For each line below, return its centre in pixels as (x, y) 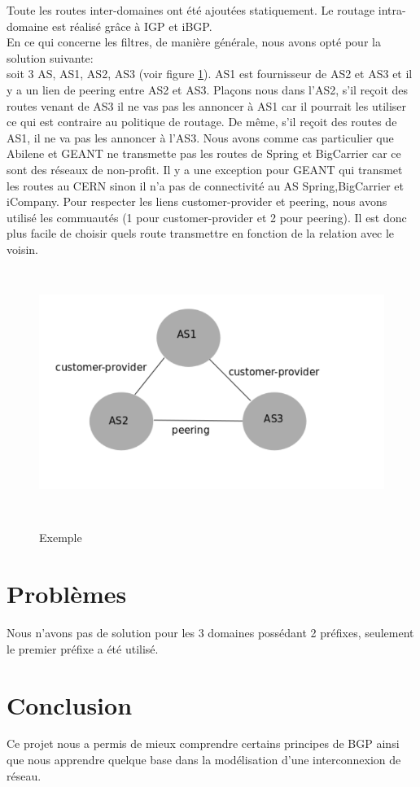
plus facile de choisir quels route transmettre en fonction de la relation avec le (201, 233)
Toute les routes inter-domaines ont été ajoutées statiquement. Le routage (191, 10)
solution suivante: (50, 57)
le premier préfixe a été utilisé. (83, 648)
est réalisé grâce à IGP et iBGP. (132, 26)
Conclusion (70, 704)
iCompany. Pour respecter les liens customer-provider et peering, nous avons (197, 201)
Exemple (61, 538)
